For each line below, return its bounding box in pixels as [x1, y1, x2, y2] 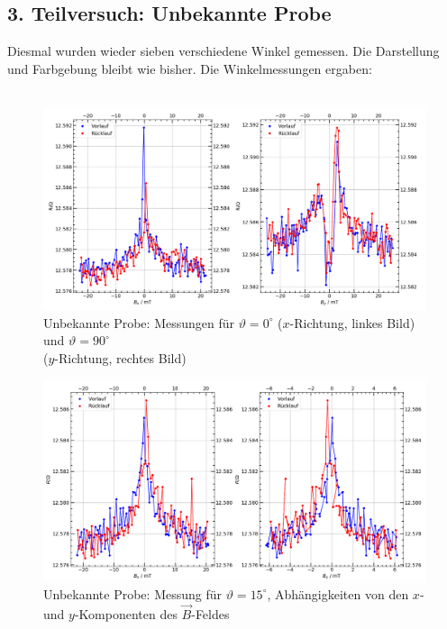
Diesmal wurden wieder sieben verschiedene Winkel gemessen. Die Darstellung [7, 41, 440, 60]
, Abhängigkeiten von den [267, 584, 409, 603]
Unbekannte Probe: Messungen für [43, 313, 235, 332]
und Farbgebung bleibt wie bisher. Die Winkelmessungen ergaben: [7, 59, 372, 77]
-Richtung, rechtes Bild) [54, 348, 187, 367]
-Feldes [191, 604, 230, 623]
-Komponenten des [74, 604, 178, 623]
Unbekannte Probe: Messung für [43, 584, 223, 603]
